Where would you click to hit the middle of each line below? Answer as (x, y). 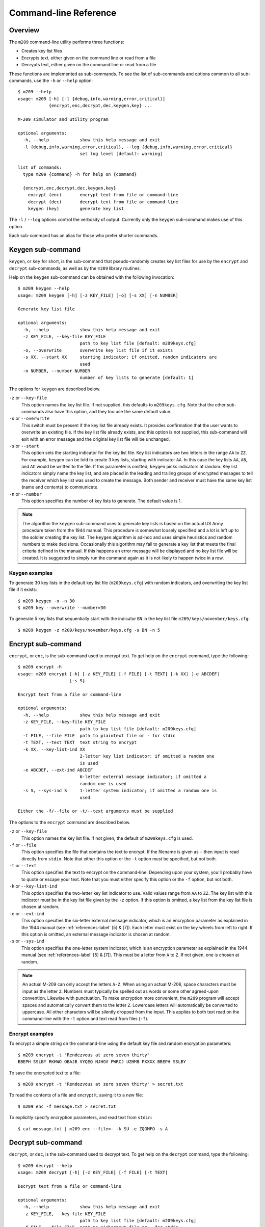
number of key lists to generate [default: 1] (137, 378)
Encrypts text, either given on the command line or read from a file (89, 58)
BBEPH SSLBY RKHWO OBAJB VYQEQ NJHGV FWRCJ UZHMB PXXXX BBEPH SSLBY (102, 1062)
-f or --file (23, 845)
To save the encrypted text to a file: (45, 1073)
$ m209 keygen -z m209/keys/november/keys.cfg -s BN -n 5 (89, 630)
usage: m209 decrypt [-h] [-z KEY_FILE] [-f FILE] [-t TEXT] (93, 1173)
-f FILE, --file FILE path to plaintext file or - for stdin (99, 736)
